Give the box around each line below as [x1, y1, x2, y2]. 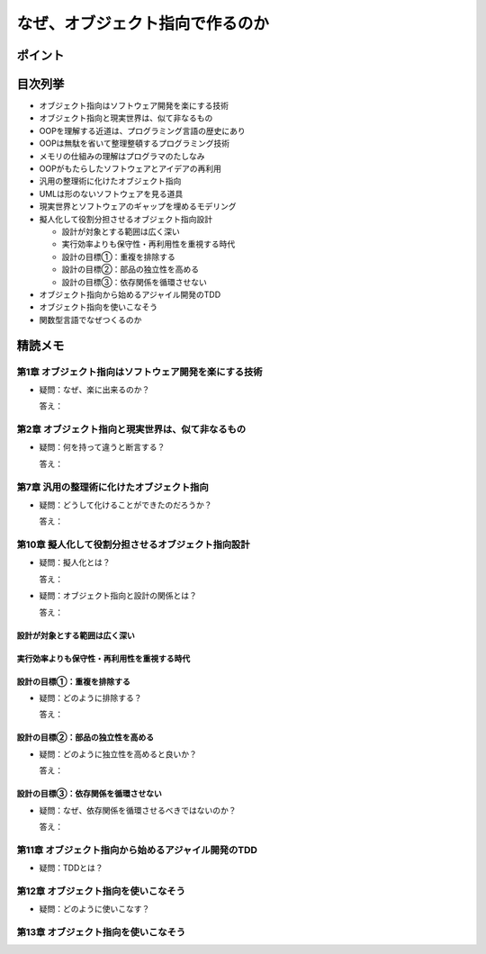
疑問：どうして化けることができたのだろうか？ [39, 499, 212, 510]
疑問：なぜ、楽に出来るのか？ [39, 383, 150, 395]
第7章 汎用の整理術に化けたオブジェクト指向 [16, 481, 209, 493]
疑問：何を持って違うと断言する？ [39, 442, 166, 453]
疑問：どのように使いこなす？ [39, 904, 150, 914]
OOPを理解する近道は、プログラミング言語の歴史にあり [39, 125, 247, 136]
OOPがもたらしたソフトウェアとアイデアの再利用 [39, 163, 222, 175]
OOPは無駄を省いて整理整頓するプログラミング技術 [39, 138, 229, 148]
